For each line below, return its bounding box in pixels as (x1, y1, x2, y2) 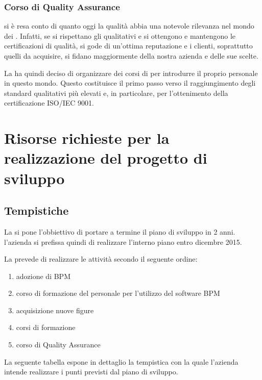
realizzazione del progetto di (4, 147, 207, 168)
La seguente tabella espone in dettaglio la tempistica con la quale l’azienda (4, 356, 239, 367)
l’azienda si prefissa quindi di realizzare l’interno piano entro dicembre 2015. (4, 236, 242, 247)
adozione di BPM (16, 270, 70, 281)
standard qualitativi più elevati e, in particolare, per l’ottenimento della (4, 87, 228, 98)
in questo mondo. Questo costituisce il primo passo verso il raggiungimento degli (4, 78, 256, 88)
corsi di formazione (16, 322, 76, 333)
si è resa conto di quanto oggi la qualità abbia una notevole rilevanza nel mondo (4, 20, 254, 31)
